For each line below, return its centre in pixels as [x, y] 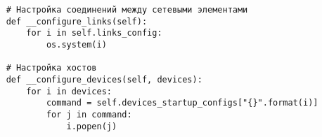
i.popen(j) [92, 126]
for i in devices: [69, 91]
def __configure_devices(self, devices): [104, 79]
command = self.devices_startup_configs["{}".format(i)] [182, 103]
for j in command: [89, 114]
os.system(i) [76, 44]
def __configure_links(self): [77, 21]
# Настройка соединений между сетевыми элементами [127, 10]
